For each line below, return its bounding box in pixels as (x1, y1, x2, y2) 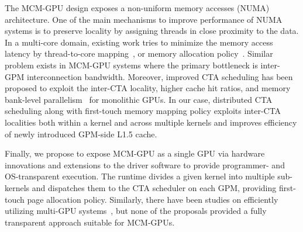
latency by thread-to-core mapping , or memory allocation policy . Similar (5, 47, 273, 60)
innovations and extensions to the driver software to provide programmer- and (5, 158, 285, 171)
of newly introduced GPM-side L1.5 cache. (5, 127, 157, 140)
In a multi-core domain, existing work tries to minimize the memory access (5, 36, 273, 48)
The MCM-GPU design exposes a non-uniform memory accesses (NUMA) (5, 2, 270, 13)
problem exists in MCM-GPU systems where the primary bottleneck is (5, 58, 258, 71)
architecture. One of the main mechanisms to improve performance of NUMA (5, 13, 283, 25)
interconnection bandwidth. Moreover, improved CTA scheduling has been (27, 70, 293, 82)
